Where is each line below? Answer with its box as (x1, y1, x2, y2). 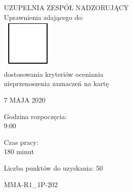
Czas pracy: (4, 137, 39, 147)
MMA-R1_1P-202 (4, 179, 58, 189)
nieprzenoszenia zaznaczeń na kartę (4, 78, 109, 88)
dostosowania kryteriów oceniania (4, 69, 103, 79)
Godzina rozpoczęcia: (4, 111, 67, 121)
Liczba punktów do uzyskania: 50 (4, 162, 103, 173)
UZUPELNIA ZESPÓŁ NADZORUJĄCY (4, 2, 129, 12)
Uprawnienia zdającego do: (4, 12, 84, 22)
